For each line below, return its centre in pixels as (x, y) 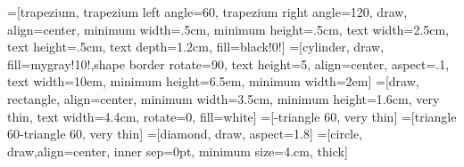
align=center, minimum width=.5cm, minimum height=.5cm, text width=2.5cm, (228, 29)
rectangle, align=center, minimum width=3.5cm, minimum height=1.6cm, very (224, 98)
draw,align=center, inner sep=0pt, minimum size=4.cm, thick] (178, 151)
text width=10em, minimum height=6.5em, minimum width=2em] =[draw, (213, 81)
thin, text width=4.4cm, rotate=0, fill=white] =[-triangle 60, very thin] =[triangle (232, 116)
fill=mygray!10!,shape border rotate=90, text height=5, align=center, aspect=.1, (228, 64)
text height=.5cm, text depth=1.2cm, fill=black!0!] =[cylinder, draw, (196, 47)
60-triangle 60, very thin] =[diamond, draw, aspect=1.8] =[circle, (185, 134)
